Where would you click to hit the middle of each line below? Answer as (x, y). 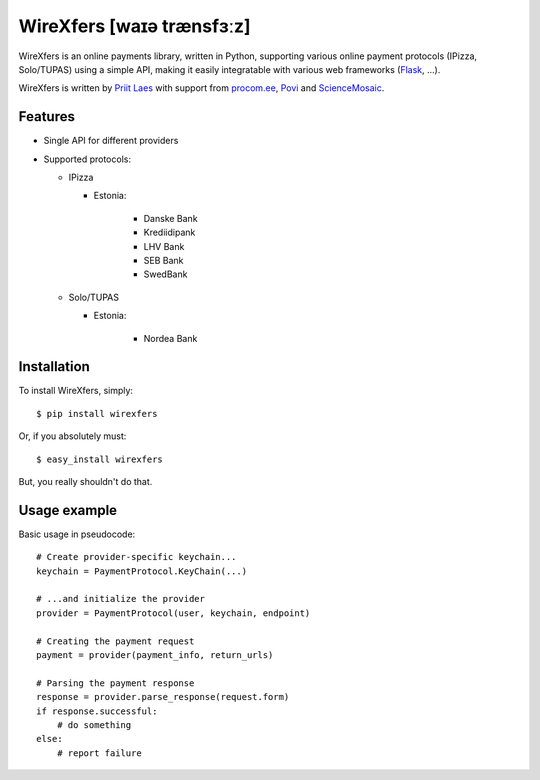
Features (46, 116)
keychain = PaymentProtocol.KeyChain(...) (142, 571)
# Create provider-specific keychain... (136, 557)
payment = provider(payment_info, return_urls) (155, 655)
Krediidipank (169, 232)
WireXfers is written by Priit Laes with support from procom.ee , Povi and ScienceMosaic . (201, 88)
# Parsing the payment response (115, 683)
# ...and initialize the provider (120, 599)
